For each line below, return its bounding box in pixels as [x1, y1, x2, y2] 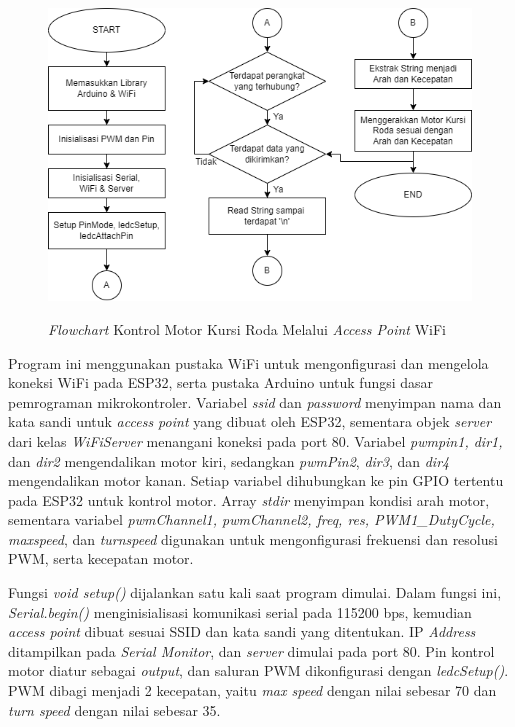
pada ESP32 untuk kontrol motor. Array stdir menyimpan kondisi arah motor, [8, 489, 490, 510]
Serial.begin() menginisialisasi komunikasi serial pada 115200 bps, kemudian [8, 601, 472, 622]
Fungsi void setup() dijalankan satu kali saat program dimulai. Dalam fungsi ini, [8, 582, 502, 603]
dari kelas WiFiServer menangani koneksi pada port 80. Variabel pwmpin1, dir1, [8, 430, 503, 451]
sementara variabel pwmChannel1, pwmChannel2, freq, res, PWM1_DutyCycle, [8, 509, 495, 530]
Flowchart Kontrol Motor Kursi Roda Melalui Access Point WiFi [48, 318, 447, 339]
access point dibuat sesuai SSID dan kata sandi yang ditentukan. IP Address [8, 621, 476, 642]
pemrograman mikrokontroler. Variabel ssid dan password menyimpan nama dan [8, 391, 502, 412]
